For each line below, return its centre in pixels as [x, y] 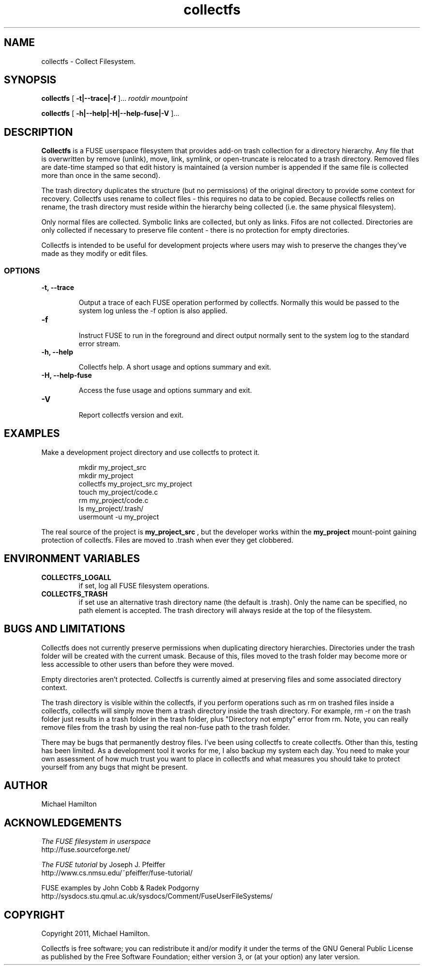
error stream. [99, 344]
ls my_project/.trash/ [111, 508]
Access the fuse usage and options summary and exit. [165, 390]
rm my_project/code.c [114, 500]
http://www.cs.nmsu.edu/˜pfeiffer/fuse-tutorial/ [117, 873]
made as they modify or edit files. [95, 254]
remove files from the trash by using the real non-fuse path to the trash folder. [166, 727]
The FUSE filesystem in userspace [96, 841]
